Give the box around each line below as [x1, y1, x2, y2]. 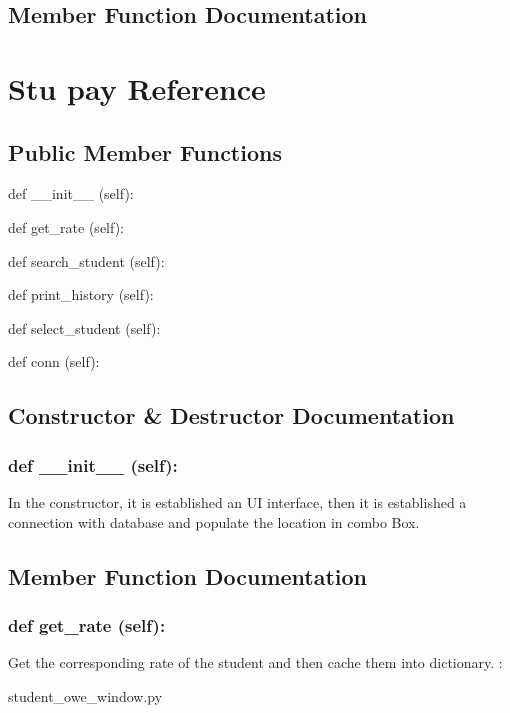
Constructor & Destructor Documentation [8, 400, 455, 431]
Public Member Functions [8, 136, 282, 167]
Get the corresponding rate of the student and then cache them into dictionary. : [8, 652, 503, 673]
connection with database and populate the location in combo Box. [8, 511, 420, 532]
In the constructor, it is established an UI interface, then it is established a [8, 491, 467, 512]
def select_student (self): [8, 317, 161, 338]
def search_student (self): [8, 250, 165, 271]
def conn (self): [8, 351, 100, 372]
